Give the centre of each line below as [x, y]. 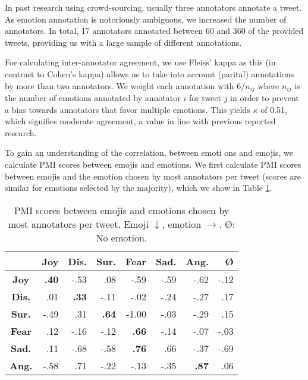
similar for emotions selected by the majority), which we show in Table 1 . [139, 188]
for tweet [205, 98]
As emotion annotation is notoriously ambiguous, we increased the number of [146, 19]
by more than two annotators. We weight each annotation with [120, 85]
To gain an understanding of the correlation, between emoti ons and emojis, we [149, 153]
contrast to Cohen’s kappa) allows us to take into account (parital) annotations [150, 73]
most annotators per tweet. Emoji [78, 224]
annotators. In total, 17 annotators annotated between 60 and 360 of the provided [154, 31]
